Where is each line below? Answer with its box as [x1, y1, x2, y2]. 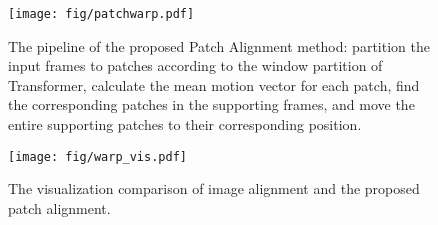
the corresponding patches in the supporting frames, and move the [8, 94, 415, 115]
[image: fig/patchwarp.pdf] [8, 7, 195, 21]
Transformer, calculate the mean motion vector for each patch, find [8, 74, 420, 95]
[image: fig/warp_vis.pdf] [8, 149, 187, 164]
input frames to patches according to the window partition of [8, 55, 383, 76]
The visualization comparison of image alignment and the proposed [8, 178, 420, 199]
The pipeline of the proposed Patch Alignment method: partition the [8, 35, 430, 56]
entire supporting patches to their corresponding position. [8, 114, 362, 135]
